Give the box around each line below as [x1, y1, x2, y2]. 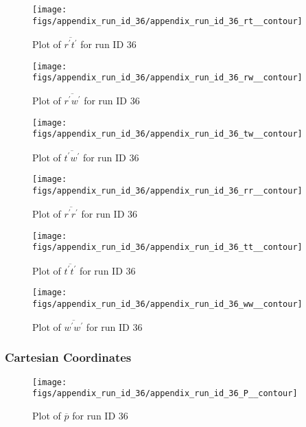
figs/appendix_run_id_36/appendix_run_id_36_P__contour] [32, 389, 298, 399]
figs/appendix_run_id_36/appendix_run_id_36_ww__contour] [32, 299, 303, 309]
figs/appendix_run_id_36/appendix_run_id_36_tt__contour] [32, 242, 303, 253]
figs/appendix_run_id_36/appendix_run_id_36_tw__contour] [32, 129, 303, 139]
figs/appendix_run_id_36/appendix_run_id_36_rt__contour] [32, 16, 303, 26]
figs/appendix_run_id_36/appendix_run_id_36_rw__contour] [32, 73, 303, 83]
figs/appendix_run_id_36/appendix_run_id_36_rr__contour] [32, 186, 303, 196]
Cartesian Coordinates [5, 349, 132, 366]
